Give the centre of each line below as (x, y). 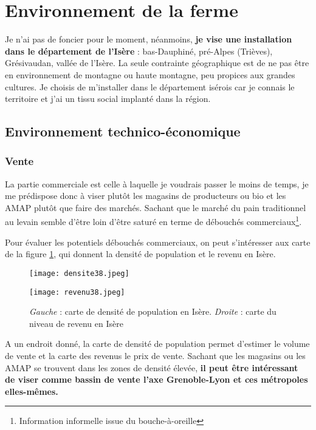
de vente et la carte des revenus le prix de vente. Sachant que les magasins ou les (155, 355)
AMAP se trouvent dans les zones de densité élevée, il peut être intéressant (152, 367)
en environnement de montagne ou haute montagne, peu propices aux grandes (150, 74)
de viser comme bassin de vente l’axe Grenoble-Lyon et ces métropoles (156, 379)
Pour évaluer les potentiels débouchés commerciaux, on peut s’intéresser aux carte (158, 242)
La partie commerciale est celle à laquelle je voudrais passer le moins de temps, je (157, 183)
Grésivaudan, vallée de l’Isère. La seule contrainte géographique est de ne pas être (157, 63)
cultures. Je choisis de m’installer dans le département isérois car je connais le (150, 86)
